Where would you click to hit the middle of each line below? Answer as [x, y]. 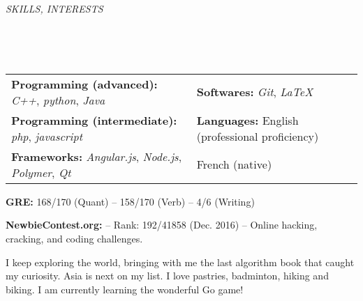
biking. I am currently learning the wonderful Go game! [125, 289]
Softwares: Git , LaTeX [255, 92]
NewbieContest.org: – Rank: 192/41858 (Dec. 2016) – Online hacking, [162, 225]
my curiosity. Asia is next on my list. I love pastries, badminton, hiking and [167, 276]
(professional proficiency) [258, 136]
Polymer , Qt [41, 172]
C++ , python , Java [58, 100]
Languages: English [247, 120]
